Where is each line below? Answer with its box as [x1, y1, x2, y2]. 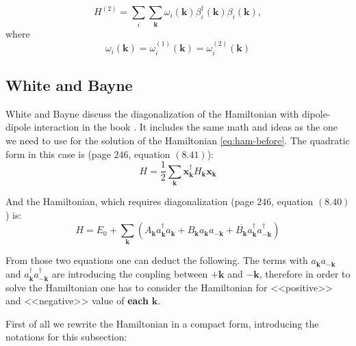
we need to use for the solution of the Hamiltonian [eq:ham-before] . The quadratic [5, 133, 350, 147]
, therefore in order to [259, 267, 351, 281]
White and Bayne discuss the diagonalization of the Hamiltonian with [5, 106, 299, 120]
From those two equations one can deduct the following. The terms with [5, 253, 308, 267]
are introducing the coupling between [51, 267, 208, 281]
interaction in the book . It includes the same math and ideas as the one [34, 120, 338, 134]
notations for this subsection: [5, 330, 127, 344]
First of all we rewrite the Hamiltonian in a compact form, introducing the [5, 316, 319, 330]
